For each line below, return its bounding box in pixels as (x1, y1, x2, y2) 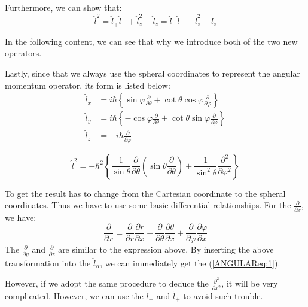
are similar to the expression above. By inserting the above (58, 243, 274, 256)
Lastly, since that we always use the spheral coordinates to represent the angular (5, 66, 301, 79)
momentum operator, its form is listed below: (5, 78, 170, 91)
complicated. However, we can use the (5, 289, 144, 302)
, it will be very (221, 277, 278, 290)
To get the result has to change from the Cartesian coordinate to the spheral (5, 187, 286, 199)
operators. (5, 47, 42, 59)
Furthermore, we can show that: (5, 1, 122, 13)
